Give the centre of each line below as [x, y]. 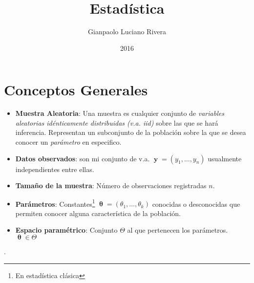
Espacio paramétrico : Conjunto [66, 229]
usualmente [225, 158]
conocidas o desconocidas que [196, 204]
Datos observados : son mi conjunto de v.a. [83, 158]
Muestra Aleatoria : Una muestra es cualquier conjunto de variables [120, 113]
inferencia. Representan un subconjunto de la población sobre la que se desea [131, 132]
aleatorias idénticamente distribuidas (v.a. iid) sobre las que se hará [117, 122]
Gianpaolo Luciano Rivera [127, 32]
